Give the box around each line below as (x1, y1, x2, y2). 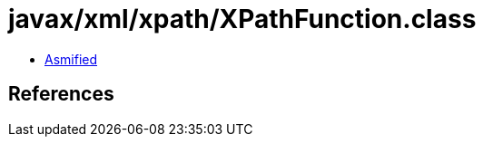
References (8, 82, 114, 106)
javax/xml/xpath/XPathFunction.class (8, 4, 477, 34)
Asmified (44, 51, 98, 67)
